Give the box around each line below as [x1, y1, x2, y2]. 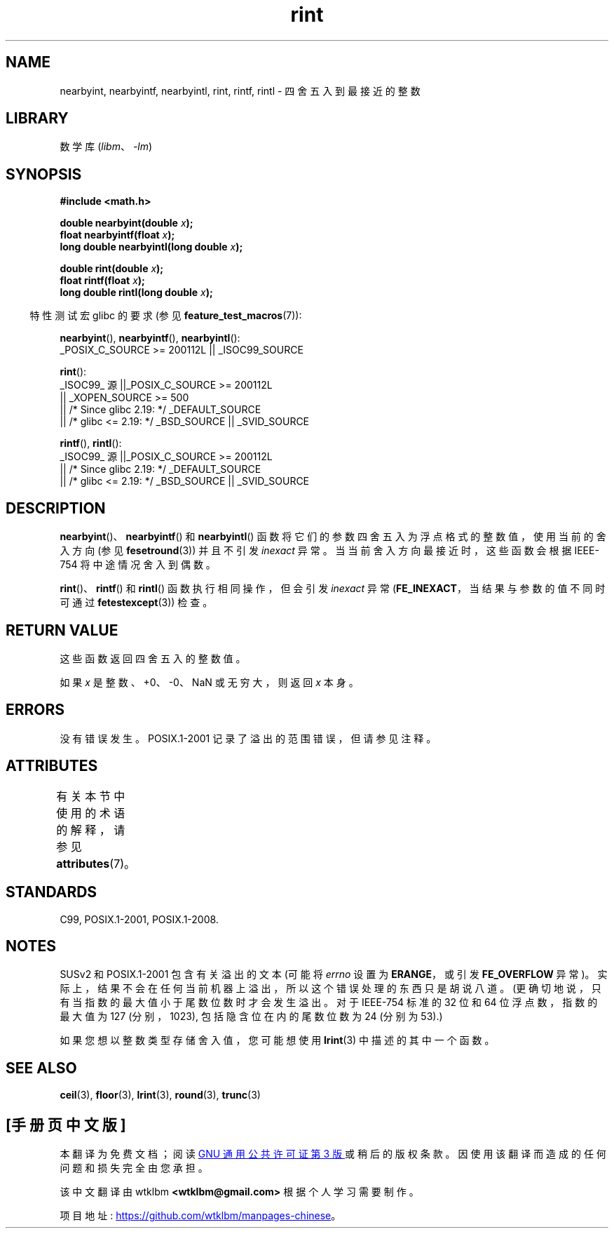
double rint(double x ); [60, 262, 164, 275]
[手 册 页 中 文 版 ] [6, 1115, 126, 1134]
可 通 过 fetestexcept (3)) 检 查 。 [60, 596, 213, 609]
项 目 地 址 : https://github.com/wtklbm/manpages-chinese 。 [60, 1209, 341, 1222]
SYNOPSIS [6, 165, 82, 183]
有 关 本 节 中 [56, 789, 125, 803]
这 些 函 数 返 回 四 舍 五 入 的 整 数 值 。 [60, 652, 246, 664]
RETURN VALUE [6, 621, 118, 639]
